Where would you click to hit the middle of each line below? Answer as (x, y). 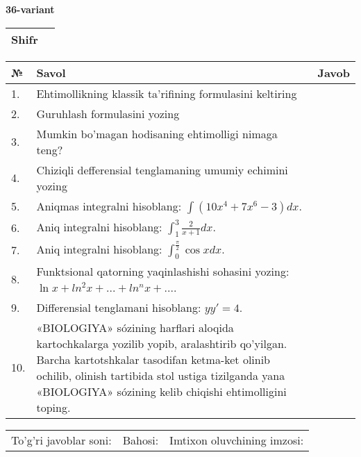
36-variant (30, 9)
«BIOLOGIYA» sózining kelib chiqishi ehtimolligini (161, 391)
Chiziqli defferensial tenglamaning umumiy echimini (162, 169)
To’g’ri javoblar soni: (61, 440)
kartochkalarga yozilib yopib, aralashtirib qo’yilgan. (162, 343)
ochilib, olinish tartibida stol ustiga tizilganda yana (161, 375)
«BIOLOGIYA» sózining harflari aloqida (135, 327)
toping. (53, 407)
